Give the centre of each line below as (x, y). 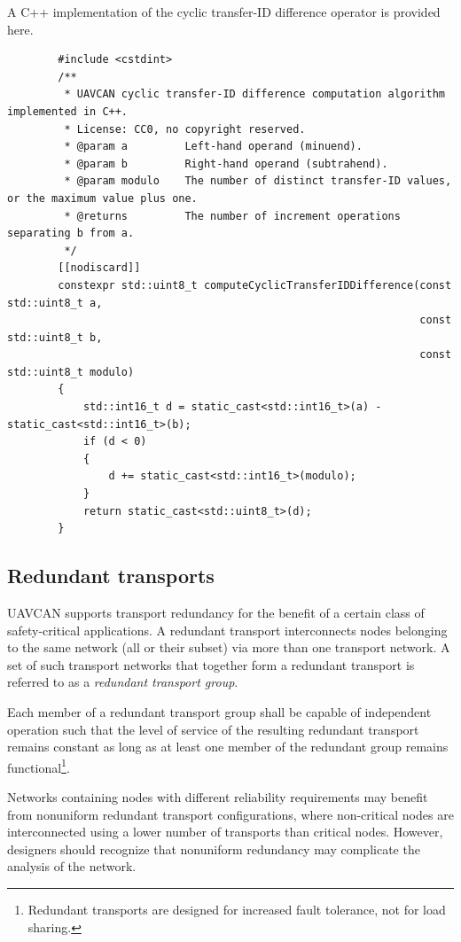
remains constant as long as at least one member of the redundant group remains (228, 747)
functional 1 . (39, 766)
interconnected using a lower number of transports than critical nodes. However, (225, 832)
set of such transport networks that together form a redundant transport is (211, 664)
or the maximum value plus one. (102, 198)
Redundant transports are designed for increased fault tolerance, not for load (237, 909)
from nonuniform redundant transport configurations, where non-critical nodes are (230, 814)
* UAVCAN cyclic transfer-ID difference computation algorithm (254, 94)
